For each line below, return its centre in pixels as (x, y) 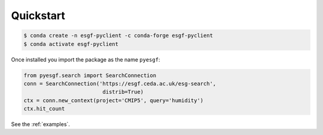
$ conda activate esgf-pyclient (71, 44)
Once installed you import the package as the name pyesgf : (86, 59)
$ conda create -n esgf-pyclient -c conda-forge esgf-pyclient (118, 36)
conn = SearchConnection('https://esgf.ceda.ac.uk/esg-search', (120, 83)
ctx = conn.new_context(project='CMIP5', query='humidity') (114, 100)
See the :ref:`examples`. (40, 124)
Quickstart (38, 16)
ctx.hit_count (44, 109)
